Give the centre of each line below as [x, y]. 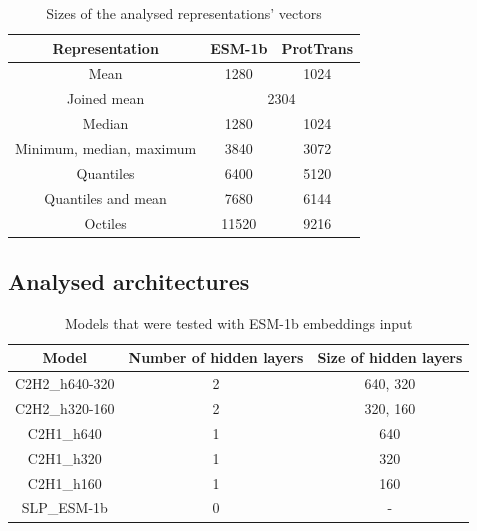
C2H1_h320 [64, 457]
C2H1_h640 [64, 432]
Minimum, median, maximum [106, 147]
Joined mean [106, 98]
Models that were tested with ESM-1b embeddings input [238, 322]
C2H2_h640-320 [65, 383]
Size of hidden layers [390, 357]
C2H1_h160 [64, 482]
